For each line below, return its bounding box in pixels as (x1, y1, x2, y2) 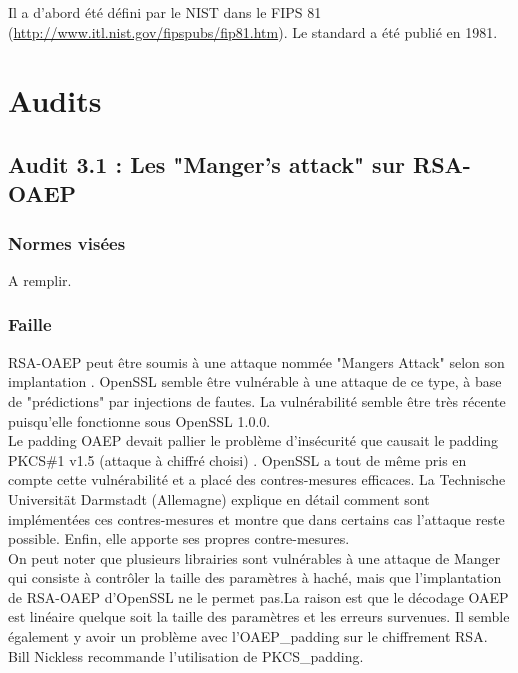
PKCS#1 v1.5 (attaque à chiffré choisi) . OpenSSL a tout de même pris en (8, 449, 467, 470)
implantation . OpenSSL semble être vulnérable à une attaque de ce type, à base (8, 371, 502, 392)
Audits (8, 80, 102, 121)
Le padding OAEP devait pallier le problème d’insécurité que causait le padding (8, 430, 499, 451)
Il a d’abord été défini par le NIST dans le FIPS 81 (8, 2, 322, 22)
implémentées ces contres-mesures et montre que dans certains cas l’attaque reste (8, 508, 505, 529)
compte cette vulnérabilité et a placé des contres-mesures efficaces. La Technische (8, 469, 506, 490)
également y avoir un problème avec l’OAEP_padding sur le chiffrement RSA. (8, 626, 488, 647)
